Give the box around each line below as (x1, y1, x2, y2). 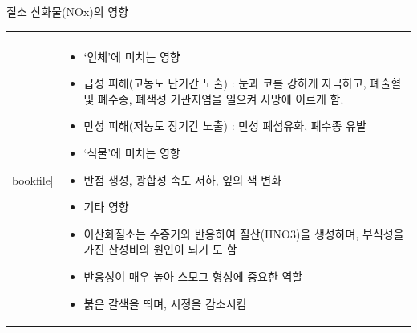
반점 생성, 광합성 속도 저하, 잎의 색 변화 (83, 171, 282, 188)
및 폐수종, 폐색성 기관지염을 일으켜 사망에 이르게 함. (83, 90, 344, 107)
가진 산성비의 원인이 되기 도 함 (83, 241, 237, 258)
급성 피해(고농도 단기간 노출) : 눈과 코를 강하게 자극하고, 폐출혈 (83, 75, 402, 91)
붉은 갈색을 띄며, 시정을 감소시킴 (83, 294, 247, 311)
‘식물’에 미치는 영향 (83, 144, 180, 160)
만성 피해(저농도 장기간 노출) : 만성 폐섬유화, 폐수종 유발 (83, 117, 366, 134)
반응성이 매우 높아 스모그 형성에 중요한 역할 (83, 267, 303, 284)
